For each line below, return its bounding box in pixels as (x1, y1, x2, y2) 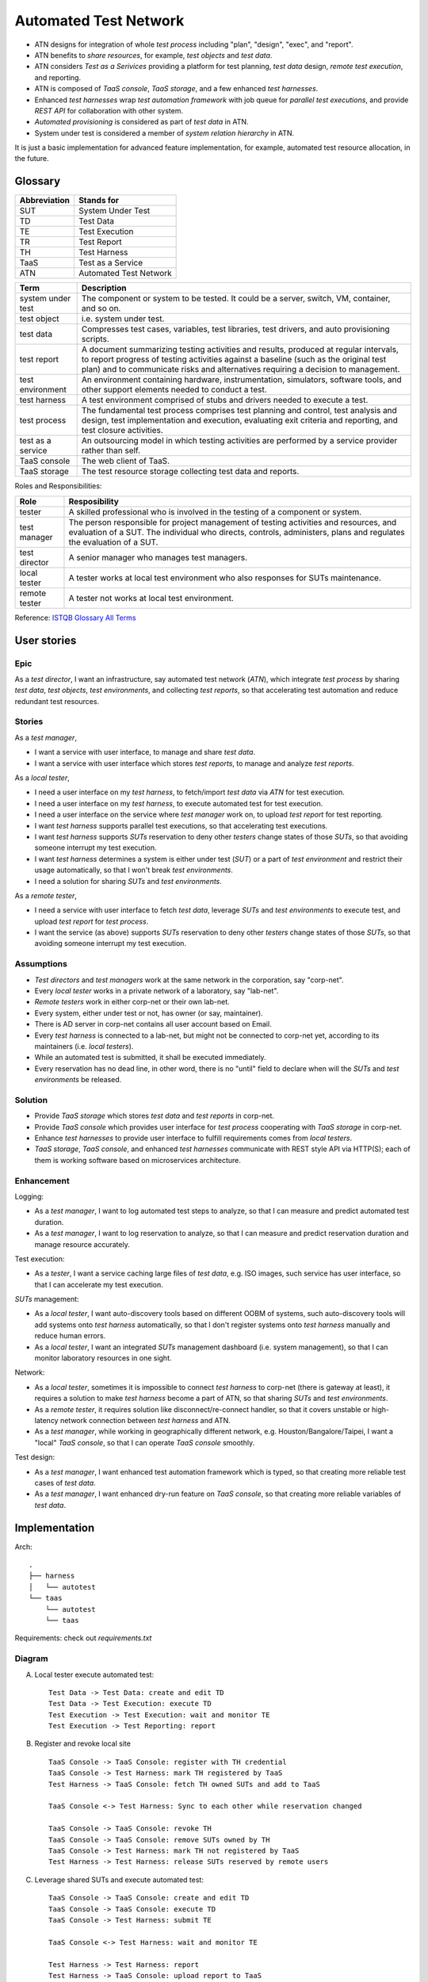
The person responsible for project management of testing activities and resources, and (68, 516, 397, 527)
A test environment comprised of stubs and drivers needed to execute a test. (81, 395, 369, 406)
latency (34, 1416, 59, 1425)
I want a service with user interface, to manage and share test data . (34, 748, 256, 757)
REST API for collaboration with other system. (34, 105, 184, 115)
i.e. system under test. (81, 313, 165, 324)
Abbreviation (19, 195, 71, 206)
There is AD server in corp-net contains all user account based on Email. (34, 1020, 273, 1029)
